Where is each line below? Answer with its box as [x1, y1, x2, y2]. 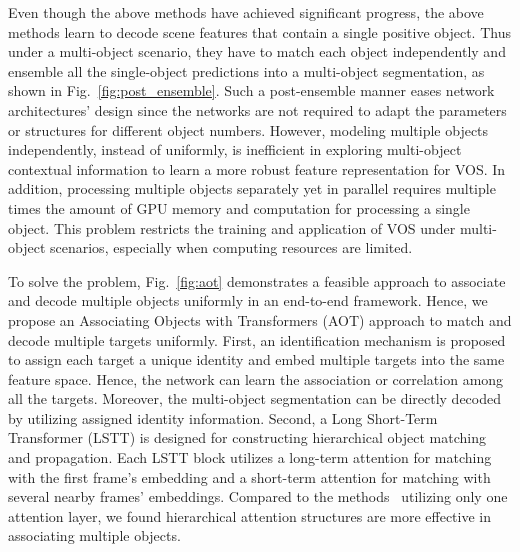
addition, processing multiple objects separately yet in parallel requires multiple [8, 178, 496, 199]
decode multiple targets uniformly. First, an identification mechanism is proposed [8, 329, 506, 350]
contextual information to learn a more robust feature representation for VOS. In [8, 158, 506, 179]
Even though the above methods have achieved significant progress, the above [8, 2, 484, 22]
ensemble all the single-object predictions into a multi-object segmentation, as [8, 60, 485, 81]
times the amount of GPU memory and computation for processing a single [8, 197, 470, 218]
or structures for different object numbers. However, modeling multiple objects [8, 119, 489, 140]
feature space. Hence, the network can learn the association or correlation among [8, 368, 504, 389]
